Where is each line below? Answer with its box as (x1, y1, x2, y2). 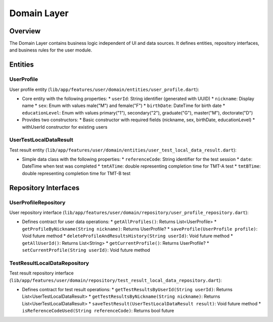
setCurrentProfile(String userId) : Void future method (22, 247, 150, 253)
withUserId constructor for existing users (22, 124, 108, 130)
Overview (9, 27, 41, 35)
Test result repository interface (9, 270, 74, 276)
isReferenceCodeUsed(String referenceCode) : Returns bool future (22, 308, 174, 314)
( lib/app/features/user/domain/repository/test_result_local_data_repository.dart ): (9, 277, 222, 283)
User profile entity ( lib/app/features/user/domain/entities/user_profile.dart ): (9, 86, 200, 92)
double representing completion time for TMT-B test (22, 170, 131, 176)
